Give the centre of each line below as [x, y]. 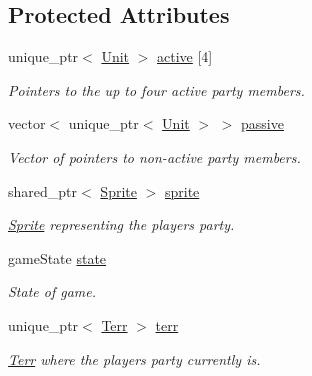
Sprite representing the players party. [121, 224]
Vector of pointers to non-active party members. [154, 156]
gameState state [57, 257]
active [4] [185, 56]
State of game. [52, 291]
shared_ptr [43, 190]
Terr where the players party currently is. [134, 358]
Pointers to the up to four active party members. [156, 89]
